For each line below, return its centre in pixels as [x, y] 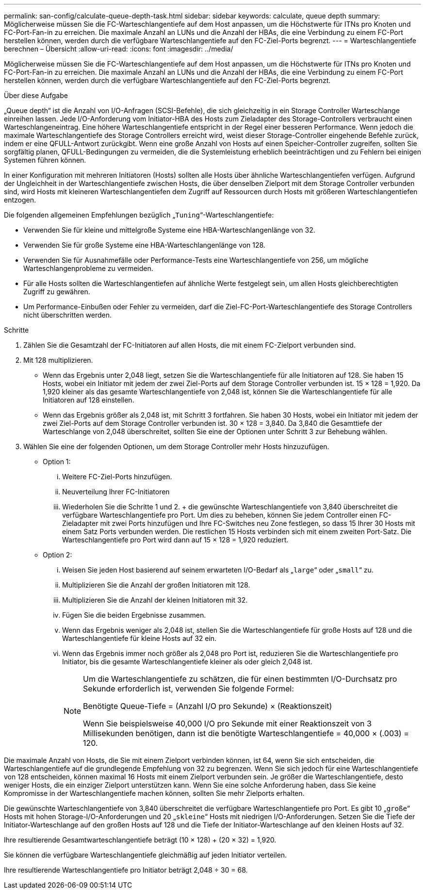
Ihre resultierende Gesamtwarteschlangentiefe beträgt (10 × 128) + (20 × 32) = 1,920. [140, 840]
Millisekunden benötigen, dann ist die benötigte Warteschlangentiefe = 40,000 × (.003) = [246, 733]
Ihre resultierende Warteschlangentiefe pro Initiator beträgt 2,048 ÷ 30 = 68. [126, 870]
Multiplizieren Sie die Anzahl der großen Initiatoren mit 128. [156, 585]
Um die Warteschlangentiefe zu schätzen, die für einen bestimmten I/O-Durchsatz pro [240, 679]
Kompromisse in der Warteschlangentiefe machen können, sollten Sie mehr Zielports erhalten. [154, 793]
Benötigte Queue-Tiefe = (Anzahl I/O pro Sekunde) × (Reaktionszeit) [208, 706]
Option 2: [57, 555]
